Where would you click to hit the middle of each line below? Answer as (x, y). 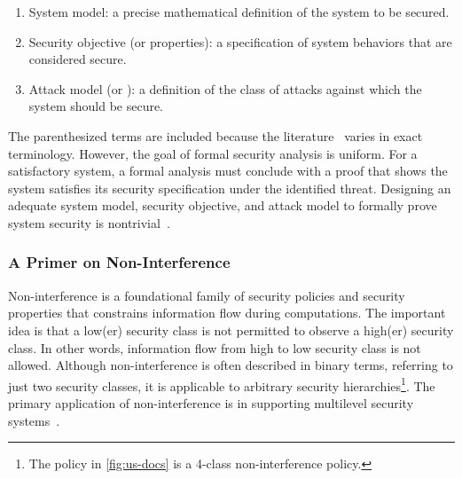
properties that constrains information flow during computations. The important (227, 313)
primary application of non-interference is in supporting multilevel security (211, 402)
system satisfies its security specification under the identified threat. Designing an (230, 188)
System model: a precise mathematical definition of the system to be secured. (239, 12)
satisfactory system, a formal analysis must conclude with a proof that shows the (228, 171)
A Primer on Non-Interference (119, 262)
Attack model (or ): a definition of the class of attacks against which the (225, 88)
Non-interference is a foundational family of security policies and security (207, 295)
